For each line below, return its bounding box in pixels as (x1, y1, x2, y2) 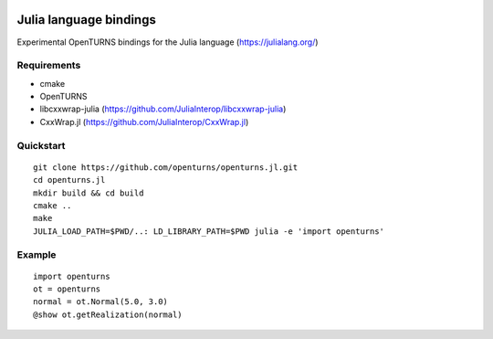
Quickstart (16, 139, 66, 152)
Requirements (16, 59, 81, 72)
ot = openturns (33, 284, 101, 294)
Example (16, 248, 57, 260)
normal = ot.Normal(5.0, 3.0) (33, 297, 169, 307)
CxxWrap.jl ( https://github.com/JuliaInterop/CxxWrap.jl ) (39, 116, 249, 127)
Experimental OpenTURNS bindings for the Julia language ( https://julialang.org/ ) (16, 37, 319, 48)
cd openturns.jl (33, 175, 106, 185)
